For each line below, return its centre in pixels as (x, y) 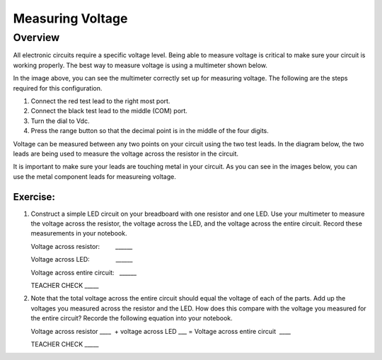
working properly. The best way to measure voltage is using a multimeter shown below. (140, 65)
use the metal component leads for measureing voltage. (95, 176)
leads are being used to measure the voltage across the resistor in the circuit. (126, 153)
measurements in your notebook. (79, 233)
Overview (36, 37)
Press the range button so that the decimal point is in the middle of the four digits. (150, 131)
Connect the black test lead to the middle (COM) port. (109, 111)
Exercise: (34, 197)
